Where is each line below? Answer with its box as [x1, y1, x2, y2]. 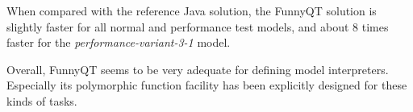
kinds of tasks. [6, 92, 77, 109]
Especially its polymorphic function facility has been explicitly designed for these [6, 77, 407, 93]
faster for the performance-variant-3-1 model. [6, 34, 231, 51]
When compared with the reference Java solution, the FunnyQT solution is [6, 2, 377, 19]
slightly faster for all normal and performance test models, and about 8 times [6, 18, 389, 35]
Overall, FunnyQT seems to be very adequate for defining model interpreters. [6, 60, 389, 77]
